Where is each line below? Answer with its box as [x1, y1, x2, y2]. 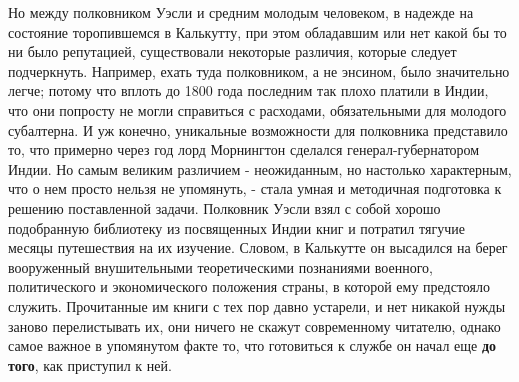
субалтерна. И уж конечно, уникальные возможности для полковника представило [8, 119, 508, 140]
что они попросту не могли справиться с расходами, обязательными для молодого [8, 99, 507, 120]
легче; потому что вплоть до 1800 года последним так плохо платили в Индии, [8, 80, 489, 101]
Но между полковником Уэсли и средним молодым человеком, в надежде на [8, 2, 474, 22]
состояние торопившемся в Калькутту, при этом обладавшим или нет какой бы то [8, 21, 507, 42]
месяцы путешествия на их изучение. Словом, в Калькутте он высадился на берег [8, 237, 508, 258]
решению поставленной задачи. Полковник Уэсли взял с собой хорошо [8, 197, 441, 218]
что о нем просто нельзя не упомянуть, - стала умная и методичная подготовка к [8, 178, 502, 199]
